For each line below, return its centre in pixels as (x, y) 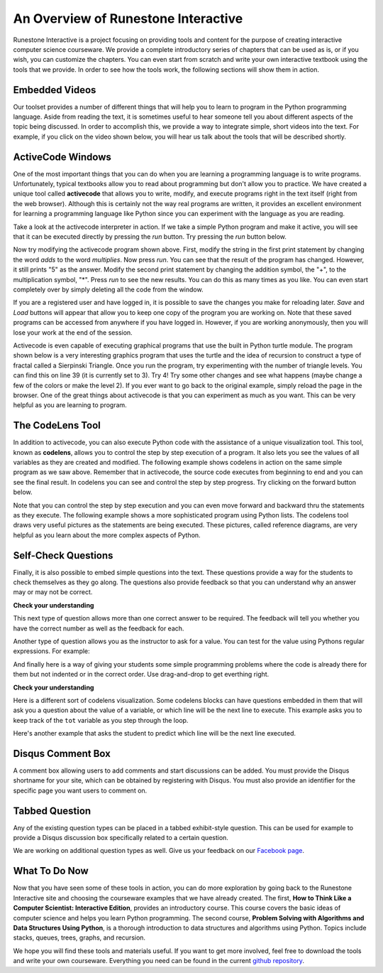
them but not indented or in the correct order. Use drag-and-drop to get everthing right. (141, 674)
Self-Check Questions (63, 555)
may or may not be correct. (53, 592)
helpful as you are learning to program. (70, 405)
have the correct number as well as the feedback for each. (99, 628)
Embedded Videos (55, 90)
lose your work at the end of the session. (73, 332)
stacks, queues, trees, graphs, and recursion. (79, 937)
